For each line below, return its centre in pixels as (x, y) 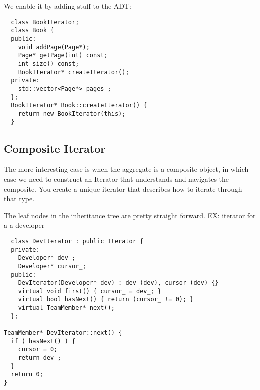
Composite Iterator (55, 148)
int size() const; (49, 64)
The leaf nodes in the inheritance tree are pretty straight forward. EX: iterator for (130, 215)
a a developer (24, 225)
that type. (19, 199)
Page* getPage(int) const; (63, 56)
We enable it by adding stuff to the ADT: (68, 6)
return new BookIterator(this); (72, 114)
